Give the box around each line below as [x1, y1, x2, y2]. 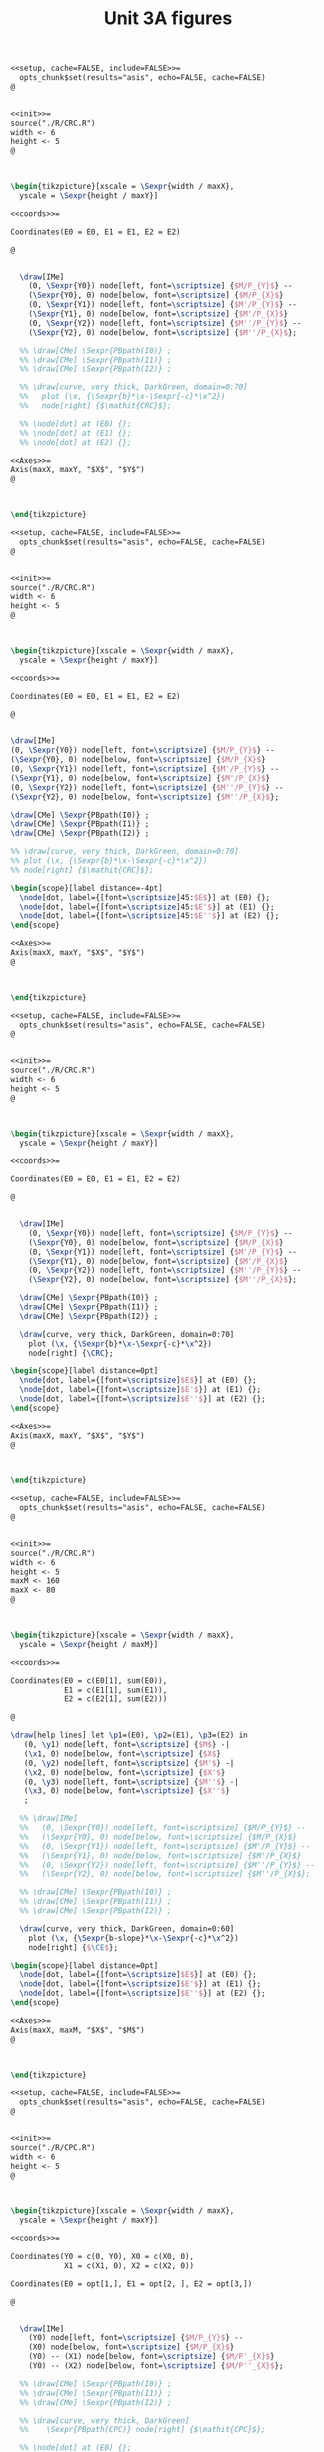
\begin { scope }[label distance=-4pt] [10, 883, 163, 893]
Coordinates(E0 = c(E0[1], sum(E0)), [10, 1675, 168, 1686]
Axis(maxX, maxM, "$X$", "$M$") [10, 2025, 145, 2035]
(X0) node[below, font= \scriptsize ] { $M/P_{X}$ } [28, 2342, 235, 2352]
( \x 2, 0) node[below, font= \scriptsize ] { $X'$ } [23, 1767, 226, 1777]
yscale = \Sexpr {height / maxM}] [19, 1639, 159, 1649]
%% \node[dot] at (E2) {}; [19, 437, 132, 447]
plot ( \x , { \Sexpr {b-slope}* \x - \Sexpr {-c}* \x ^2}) [28, 1933, 240, 1943]
